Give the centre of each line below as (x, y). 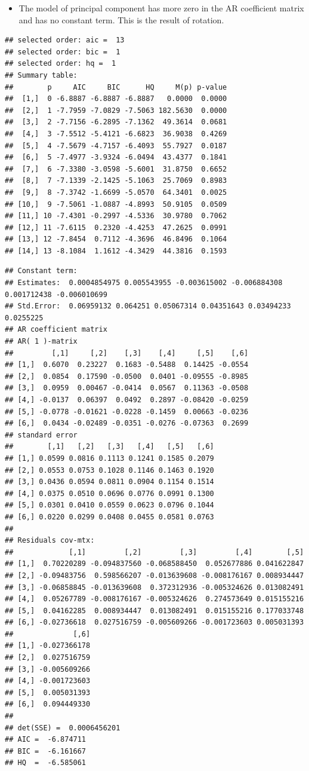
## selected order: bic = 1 (63, 52)
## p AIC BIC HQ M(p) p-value (116, 87)
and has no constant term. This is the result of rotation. (121, 19)
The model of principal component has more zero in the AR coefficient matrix (161, 8)
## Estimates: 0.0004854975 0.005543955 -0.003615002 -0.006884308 (144, 283)
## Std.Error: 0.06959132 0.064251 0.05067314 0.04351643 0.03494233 (148, 306)
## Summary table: (41, 75)
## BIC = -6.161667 (46, 751)
